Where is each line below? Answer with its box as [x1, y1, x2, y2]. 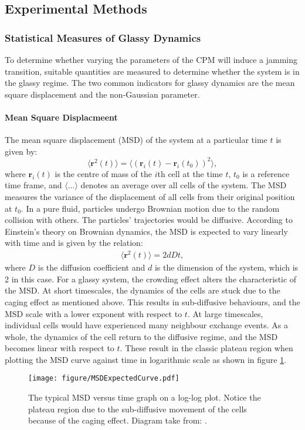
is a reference [242, 167, 290, 179]
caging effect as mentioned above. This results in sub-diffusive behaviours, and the [5, 295, 300, 308]
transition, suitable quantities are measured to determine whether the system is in [5, 65, 300, 77]
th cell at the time [157, 167, 223, 179]
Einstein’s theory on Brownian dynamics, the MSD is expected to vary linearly [5, 225, 288, 237]
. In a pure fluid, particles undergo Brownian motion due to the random [21, 202, 280, 214]
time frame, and [5, 179, 62, 191]
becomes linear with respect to [5, 342, 114, 354]
